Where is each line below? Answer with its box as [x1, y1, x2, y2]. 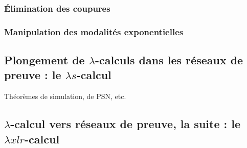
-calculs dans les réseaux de [95, 52, 243, 68]
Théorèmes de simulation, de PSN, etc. [4, 91, 126, 102]
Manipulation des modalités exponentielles [4, 25, 184, 38]
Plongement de [4, 52, 85, 68]
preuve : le [4, 67, 61, 83]
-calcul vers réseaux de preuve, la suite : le [10, 116, 241, 132]
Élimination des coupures [4, 2, 110, 14]
